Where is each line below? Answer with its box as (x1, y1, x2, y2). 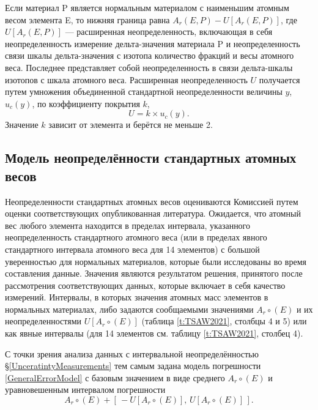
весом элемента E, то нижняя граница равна (5, 13, 170, 26)
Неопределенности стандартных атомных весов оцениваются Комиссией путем (5, 195, 298, 207)
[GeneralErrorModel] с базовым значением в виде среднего (5, 371, 225, 384)
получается (259, 73, 300, 86)
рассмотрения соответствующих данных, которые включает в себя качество (5, 278, 286, 291)
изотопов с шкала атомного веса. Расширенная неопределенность (5, 73, 248, 86)
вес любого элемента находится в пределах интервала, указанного (5, 218, 251, 231)
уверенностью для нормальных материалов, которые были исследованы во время (5, 255, 306, 267)
